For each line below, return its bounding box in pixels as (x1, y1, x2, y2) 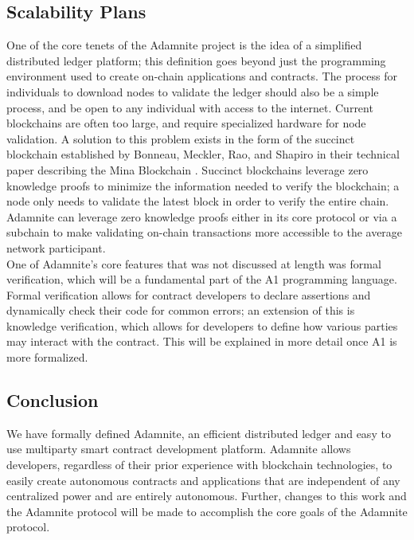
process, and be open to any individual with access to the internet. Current (6, 99, 373, 115)
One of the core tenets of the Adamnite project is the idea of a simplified (6, 37, 362, 53)
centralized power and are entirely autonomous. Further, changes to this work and (6, 487, 407, 504)
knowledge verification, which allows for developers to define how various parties (6, 317, 398, 334)
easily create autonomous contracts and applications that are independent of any (6, 472, 400, 488)
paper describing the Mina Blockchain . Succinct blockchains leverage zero (6, 161, 369, 178)
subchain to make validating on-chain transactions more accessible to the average (6, 224, 403, 241)
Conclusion (6, 388, 99, 413)
